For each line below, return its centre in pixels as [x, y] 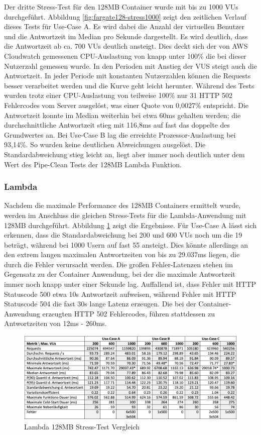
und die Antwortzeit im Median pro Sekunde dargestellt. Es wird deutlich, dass [126, 36]
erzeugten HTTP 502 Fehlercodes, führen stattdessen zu [129, 313]
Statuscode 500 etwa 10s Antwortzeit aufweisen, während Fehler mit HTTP [120, 294]
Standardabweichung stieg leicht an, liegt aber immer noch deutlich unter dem [124, 154]
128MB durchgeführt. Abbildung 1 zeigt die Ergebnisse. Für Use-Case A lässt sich [130, 225]
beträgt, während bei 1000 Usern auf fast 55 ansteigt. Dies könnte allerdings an [126, 244]
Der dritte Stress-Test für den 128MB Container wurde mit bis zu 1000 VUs [121, 7]
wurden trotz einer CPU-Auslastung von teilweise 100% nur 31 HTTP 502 [118, 95]
